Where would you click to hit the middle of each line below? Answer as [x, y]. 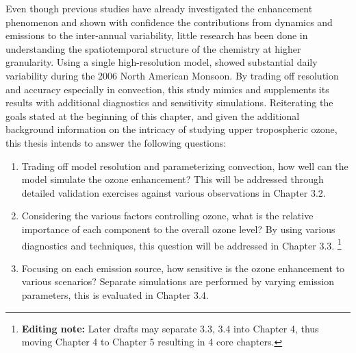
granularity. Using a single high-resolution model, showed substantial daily [162, 62]
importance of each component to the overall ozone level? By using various [178, 229]
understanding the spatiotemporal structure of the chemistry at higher [153, 48]
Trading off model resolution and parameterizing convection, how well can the [185, 166]
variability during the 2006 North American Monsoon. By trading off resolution [172, 75]
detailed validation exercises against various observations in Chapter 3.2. [174, 192]
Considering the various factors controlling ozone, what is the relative [167, 216]
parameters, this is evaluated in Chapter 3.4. [115, 294]
